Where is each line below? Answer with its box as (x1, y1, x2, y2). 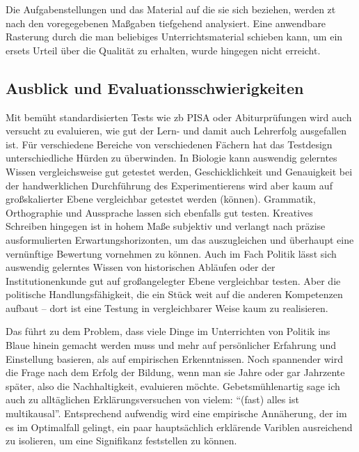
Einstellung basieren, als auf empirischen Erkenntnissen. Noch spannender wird (6, 351, 343, 366)
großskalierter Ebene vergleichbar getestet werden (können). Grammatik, (6, 192, 316, 206)
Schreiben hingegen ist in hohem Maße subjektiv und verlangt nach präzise (6, 219, 326, 233)
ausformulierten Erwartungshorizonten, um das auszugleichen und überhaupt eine (6, 232, 354, 247)
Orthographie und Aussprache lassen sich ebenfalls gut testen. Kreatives (6, 205, 313, 219)
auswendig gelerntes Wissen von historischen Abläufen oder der (6, 260, 276, 274)
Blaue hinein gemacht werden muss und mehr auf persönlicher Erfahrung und (6, 338, 336, 352)
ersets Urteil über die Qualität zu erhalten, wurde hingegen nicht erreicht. (6, 42, 321, 57)
